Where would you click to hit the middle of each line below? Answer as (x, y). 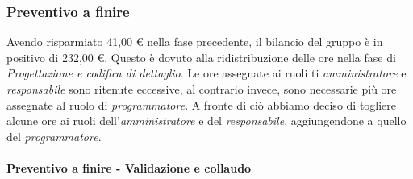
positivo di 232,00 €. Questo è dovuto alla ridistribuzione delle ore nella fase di (201, 57)
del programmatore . (54, 136)
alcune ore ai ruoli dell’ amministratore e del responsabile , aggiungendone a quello (206, 121)
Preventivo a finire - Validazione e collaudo (129, 167)
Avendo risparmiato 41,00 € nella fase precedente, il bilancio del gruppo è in (195, 42)
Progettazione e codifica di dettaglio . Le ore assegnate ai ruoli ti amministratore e (206, 73)
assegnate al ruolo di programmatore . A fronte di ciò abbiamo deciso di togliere (202, 104)
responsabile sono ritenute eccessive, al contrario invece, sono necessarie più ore (202, 89)
